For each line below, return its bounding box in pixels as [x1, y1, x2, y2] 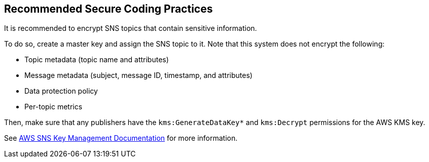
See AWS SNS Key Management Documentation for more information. [4, 134, 238, 143]
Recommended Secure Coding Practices [4, 3, 213, 15]
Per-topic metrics [24, 102, 83, 111]
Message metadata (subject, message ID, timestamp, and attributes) [24, 71, 253, 80]
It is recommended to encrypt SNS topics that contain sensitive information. [4, 24, 257, 33]
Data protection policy [24, 87, 98, 96]
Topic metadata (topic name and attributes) [24, 55, 169, 64]
